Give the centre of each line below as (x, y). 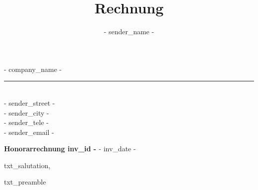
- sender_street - (30, 102)
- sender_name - (129, 32)
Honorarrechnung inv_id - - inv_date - (70, 149)
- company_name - (33, 69)
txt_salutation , (27, 165)
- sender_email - (29, 132)
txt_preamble (25, 182)
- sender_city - (27, 112)
